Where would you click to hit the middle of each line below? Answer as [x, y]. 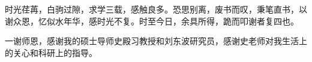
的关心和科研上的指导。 [51, 52]
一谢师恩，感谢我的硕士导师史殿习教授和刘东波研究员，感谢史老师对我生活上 [156, 41]
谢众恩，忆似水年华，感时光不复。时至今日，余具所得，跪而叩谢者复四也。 [152, 21]
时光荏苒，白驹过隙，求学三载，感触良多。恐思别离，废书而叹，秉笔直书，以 [156, 9]
